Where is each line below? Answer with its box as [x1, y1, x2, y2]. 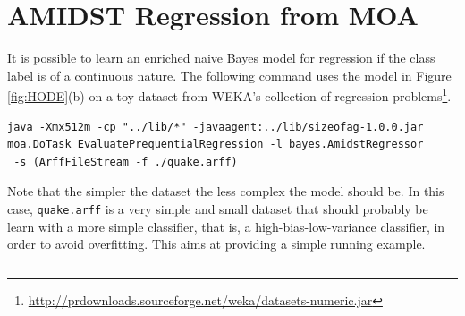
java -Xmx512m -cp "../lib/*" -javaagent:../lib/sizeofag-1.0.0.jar [7, 120, 424, 133]
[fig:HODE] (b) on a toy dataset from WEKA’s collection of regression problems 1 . [7, 84, 452, 105]
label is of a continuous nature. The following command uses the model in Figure [7, 65, 452, 84]
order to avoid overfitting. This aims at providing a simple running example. [7, 235, 426, 253]
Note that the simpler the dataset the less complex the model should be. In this [7, 182, 444, 201]
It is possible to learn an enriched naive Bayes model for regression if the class [7, 48, 435, 67]
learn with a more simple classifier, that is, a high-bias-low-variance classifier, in [7, 217, 445, 235]
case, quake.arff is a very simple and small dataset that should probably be [7, 199, 428, 218]
